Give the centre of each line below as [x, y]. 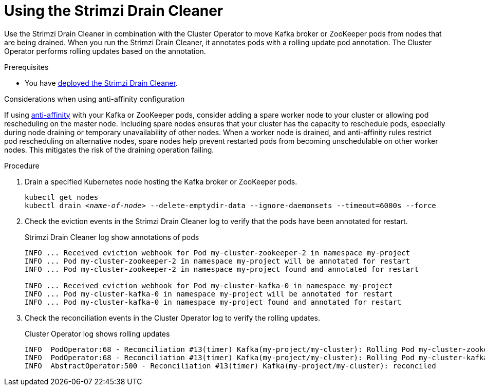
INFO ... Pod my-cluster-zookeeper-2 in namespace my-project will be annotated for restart [218, 261]
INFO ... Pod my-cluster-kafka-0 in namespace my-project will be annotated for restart [209, 294]
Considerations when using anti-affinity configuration [95, 99]
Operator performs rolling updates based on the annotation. [105, 51]
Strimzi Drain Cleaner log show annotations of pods [112, 237]
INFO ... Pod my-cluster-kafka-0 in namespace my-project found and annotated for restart [213, 302]
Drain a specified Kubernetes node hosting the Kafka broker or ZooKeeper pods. [161, 181]
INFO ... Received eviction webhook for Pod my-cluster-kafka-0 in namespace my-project [209, 285]
